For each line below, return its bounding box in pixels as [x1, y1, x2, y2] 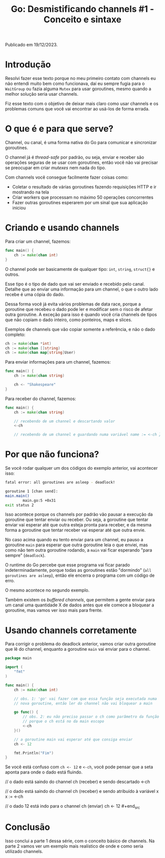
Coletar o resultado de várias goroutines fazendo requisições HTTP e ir [12, 184, 157, 190]
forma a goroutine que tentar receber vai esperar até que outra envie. [5, 527, 146, 533]
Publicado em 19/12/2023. [5, 42, 58, 48]
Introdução [5, 59, 51, 70]
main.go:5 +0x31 [23, 498, 56, 503]
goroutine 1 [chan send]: [5, 488, 58, 494]
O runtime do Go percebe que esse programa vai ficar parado [5, 562, 130, 568]
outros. [5, 271, 20, 277]
